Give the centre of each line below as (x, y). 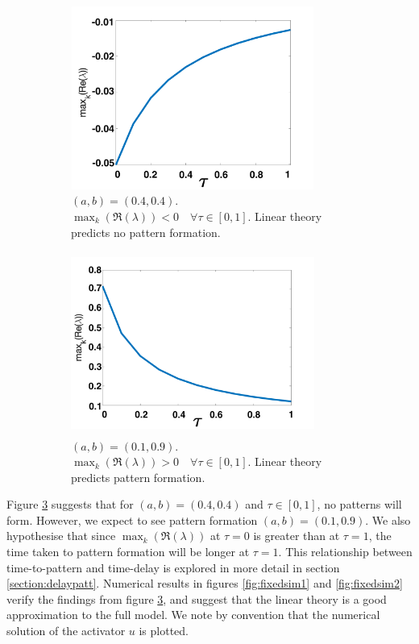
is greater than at (297, 536)
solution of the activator (66, 631)
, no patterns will (359, 504)
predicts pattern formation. (138, 477)
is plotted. (164, 631)
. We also (388, 519)
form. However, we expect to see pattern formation (132, 519)
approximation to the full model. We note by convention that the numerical (193, 615)
